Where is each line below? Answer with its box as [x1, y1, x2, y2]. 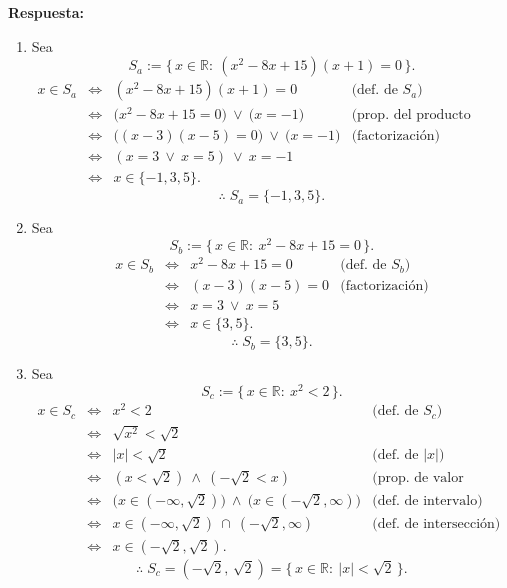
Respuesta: [8, 2, 84, 22]
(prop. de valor [372, 470, 464, 485]
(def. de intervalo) [372, 493, 483, 508]
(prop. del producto [351, 108, 471, 123]
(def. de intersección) [372, 516, 501, 531]
